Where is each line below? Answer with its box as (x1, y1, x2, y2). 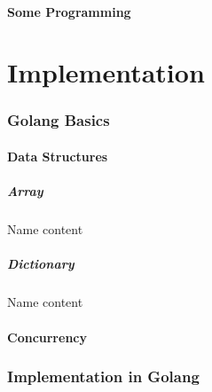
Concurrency (7, 327, 87, 346)
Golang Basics (7, 109, 110, 131)
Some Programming (7, 2, 131, 20)
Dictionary (7, 255, 75, 273)
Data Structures (7, 147, 108, 165)
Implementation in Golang (7, 365, 200, 388)
